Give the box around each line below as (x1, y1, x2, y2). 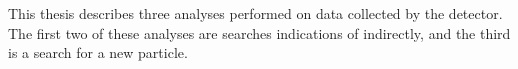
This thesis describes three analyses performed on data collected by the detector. (8, 3, 503, 23)
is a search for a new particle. (8, 42, 188, 63)
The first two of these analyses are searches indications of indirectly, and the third (8, 22, 511, 43)
